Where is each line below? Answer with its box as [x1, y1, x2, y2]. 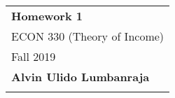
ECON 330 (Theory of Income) [11, 28, 164, 44]
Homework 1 [11, 8, 83, 24]
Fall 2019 [11, 48, 56, 64]
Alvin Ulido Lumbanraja [11, 69, 150, 85]
